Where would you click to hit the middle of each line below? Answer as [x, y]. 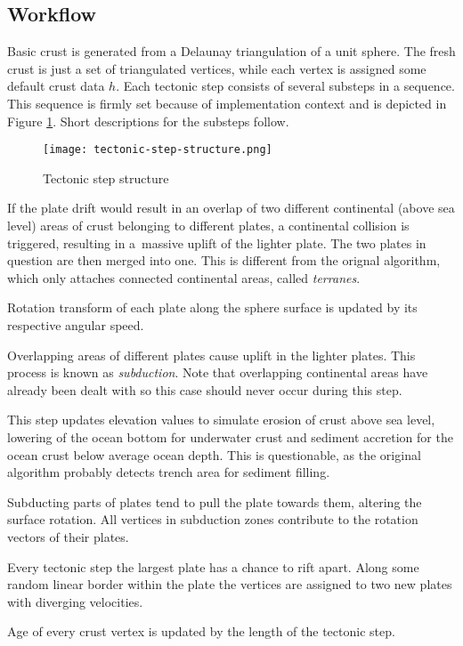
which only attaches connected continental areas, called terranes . [184, 277]
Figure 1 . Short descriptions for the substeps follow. [148, 121]
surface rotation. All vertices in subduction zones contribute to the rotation [213, 519]
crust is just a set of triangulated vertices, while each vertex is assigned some [217, 68]
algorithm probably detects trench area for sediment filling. [169, 472]
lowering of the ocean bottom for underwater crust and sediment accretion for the [230, 436]
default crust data [56, 86]
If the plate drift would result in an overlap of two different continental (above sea [231, 208]
